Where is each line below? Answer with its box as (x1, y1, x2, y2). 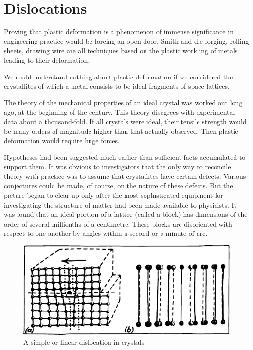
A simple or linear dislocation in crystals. (23, 337, 146, 347)
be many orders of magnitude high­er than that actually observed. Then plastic (4, 126, 238, 136)
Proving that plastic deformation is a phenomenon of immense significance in (4, 26, 234, 37)
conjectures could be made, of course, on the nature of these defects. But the (4, 180, 233, 191)
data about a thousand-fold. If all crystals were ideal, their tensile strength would (4, 116, 247, 126)
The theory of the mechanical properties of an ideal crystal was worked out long (4, 97, 243, 107)
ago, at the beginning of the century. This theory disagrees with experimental (4, 107, 235, 117)
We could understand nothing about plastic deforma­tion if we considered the (4, 71, 233, 81)
